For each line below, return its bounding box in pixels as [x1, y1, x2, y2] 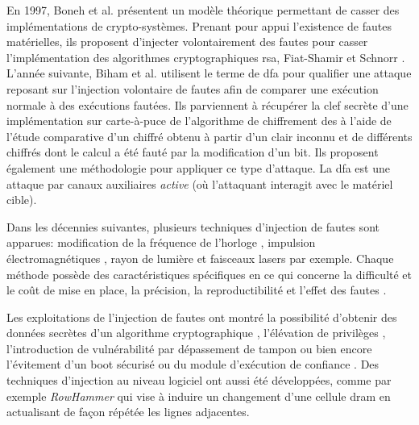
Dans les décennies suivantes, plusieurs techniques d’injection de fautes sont [6, 218, 380, 235]
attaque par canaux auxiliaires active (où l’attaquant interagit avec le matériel [6, 175, 393, 192]
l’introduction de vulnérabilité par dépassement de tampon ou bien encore [6, 340, 372, 356]
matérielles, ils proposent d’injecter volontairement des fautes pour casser [6, 33, 368, 50]
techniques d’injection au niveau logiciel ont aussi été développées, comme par [6, 372, 392, 389]
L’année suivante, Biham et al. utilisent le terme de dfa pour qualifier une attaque [6, 65, 412, 81]
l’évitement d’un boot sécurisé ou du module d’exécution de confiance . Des [6, 356, 380, 373]
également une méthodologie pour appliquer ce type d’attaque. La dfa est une [6, 159, 390, 176]
